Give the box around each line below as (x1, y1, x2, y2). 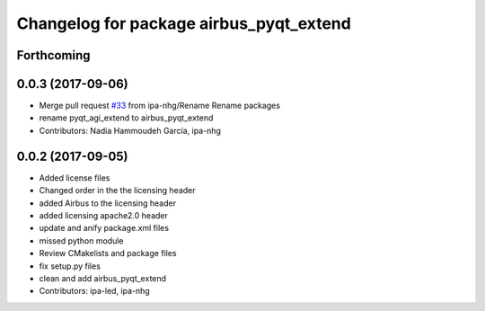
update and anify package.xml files (39, 223, 170, 234)
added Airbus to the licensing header (39, 198, 177, 209)
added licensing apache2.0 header (39, 209, 168, 220)
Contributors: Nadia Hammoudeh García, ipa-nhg (39, 125, 222, 136)
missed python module (39, 235, 125, 246)
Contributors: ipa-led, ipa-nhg (39, 286, 150, 297)
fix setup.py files (39, 261, 101, 271)
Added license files (39, 172, 110, 183)
